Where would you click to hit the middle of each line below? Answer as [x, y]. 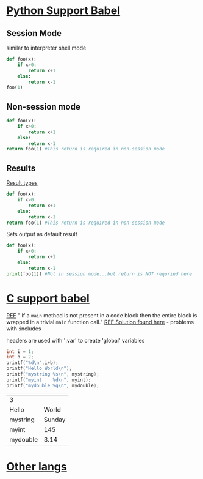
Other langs [37, 466]
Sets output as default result [42, 234]
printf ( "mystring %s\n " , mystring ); [53, 374]
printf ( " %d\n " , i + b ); [33, 363]
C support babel [48, 298]
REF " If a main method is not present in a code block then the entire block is [102, 315]
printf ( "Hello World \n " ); [39, 369]
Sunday [55, 420]
